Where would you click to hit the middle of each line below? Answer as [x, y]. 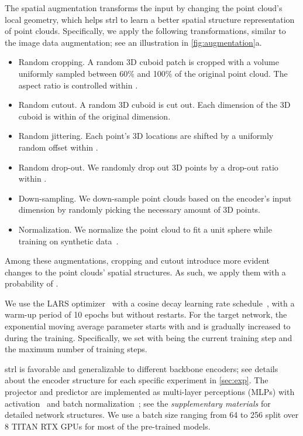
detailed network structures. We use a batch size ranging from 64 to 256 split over [152, 415]
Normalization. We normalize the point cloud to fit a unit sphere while [145, 229]
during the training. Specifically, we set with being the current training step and [149, 337]
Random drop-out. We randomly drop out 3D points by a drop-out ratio [148, 167]
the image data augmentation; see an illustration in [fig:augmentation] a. [133, 42]
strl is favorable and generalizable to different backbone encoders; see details [142, 368]
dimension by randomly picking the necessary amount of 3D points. [140, 210]
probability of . [32, 283]
